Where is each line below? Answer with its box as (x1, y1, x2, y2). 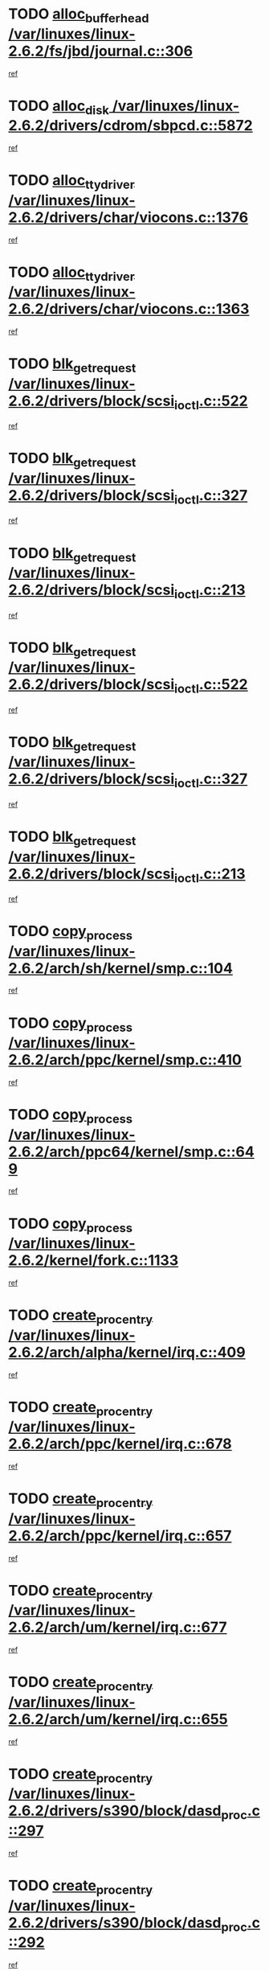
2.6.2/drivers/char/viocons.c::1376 (8, 208, 249, 226)
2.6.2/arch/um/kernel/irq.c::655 (8, 1710, 228, 1728)
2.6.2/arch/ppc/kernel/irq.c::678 (8, 1435, 233, 1453)
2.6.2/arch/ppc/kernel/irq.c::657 (8, 1526, 232, 1545)
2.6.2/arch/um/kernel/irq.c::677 (8, 1618, 227, 1636)
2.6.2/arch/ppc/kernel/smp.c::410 (8, 1051, 243, 1070)
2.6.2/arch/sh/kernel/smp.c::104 (8, 959, 233, 977)
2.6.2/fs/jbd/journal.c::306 (8, 42, 194, 60)
